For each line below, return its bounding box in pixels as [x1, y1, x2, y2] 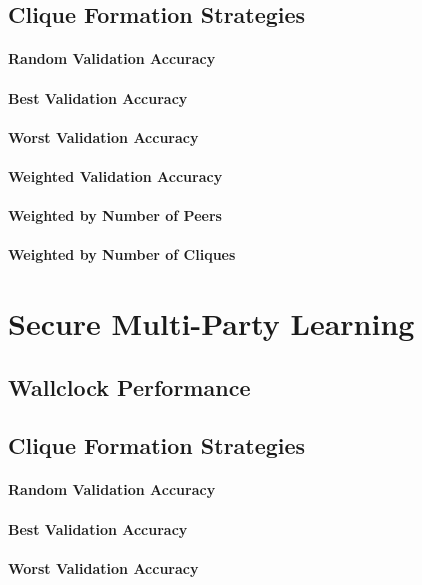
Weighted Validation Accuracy [8, 165, 223, 186]
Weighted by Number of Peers [8, 205, 222, 226]
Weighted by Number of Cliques [8, 244, 236, 265]
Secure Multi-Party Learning [8, 303, 415, 344]
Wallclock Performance [8, 371, 251, 402]
